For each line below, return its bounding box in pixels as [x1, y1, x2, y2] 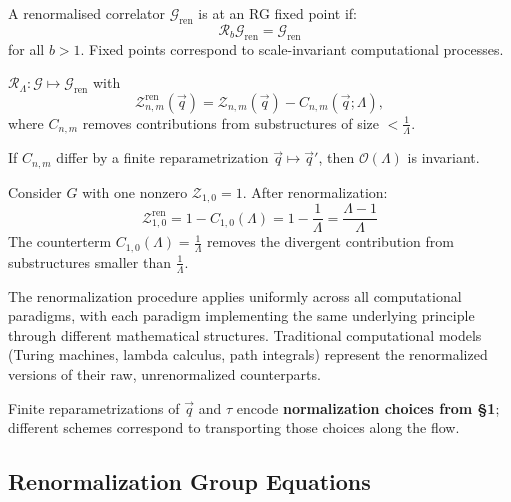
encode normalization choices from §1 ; [236, 397, 500, 418]
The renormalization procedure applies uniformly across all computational [8, 285, 462, 306]
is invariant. [407, 147, 480, 168]
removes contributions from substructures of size [82, 112, 380, 133]
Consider [8, 181, 62, 202]
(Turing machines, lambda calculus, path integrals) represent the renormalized [8, 344, 488, 365]
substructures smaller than [8, 251, 171, 272]
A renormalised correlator [8, 3, 165, 23]
